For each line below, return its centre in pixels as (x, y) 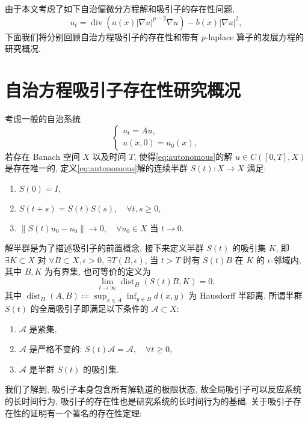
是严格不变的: (56, 349)
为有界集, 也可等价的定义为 (98, 271)
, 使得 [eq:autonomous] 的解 (183, 156)
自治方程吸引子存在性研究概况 (123, 89)
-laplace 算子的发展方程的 (255, 36)
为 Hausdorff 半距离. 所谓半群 (245, 295)
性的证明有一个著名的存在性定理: (77, 412)
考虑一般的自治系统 (43, 118)
